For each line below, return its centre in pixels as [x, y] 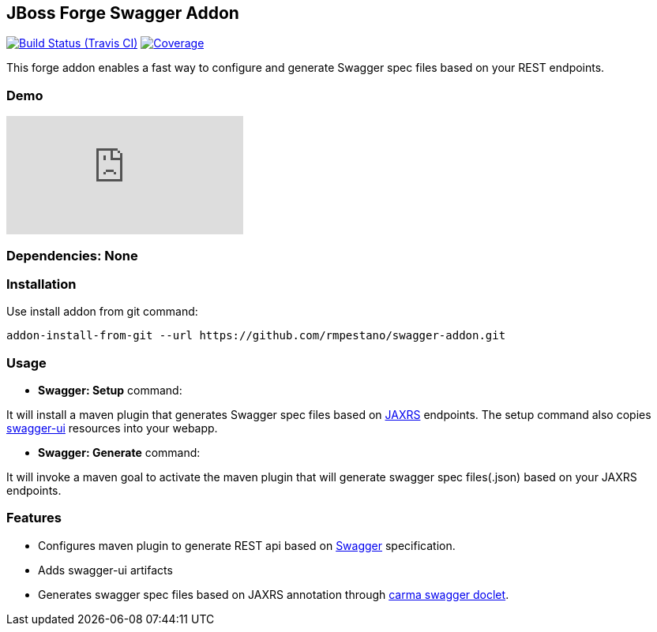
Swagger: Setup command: [110, 391]
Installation [41, 284]
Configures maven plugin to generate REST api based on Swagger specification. [247, 545]
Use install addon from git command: [102, 312]
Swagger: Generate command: [119, 453]
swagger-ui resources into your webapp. [112, 428]
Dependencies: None [72, 255]
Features [34, 518]
